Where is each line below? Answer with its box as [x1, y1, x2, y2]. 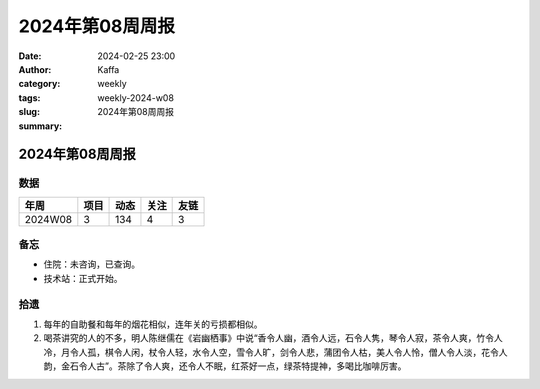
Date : [18, 50, 42, 62]
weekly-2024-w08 [97, 91, 175, 104]
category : [18, 78, 61, 90]
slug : [18, 106, 40, 118]
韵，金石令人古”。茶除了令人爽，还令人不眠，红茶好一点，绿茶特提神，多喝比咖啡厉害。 [43, 360, 407, 372]
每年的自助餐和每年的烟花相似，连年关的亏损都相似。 [43, 318, 263, 330]
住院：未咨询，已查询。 [43, 258, 140, 270]
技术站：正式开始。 [43, 272, 123, 284]
